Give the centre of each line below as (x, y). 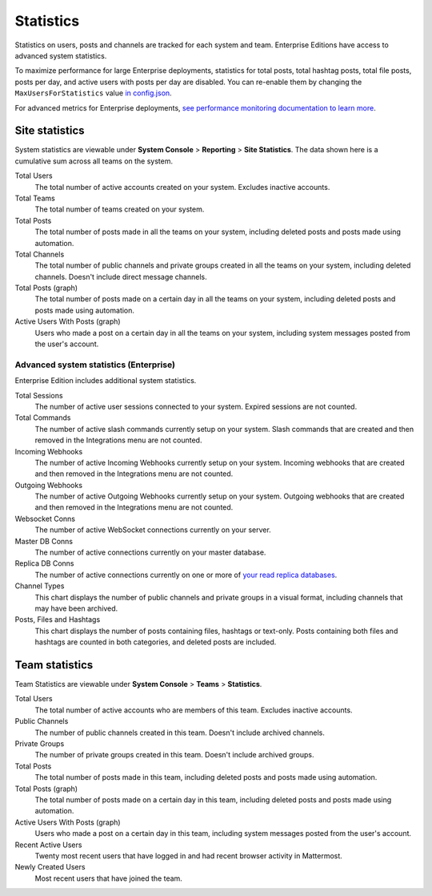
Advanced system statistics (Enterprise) (95, 365)
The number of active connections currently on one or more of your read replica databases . (186, 575)
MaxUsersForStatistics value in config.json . (93, 93)
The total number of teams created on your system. (120, 209)
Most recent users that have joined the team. (109, 878)
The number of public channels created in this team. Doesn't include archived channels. (180, 733)
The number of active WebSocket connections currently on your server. (153, 530)
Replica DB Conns (45, 563)
